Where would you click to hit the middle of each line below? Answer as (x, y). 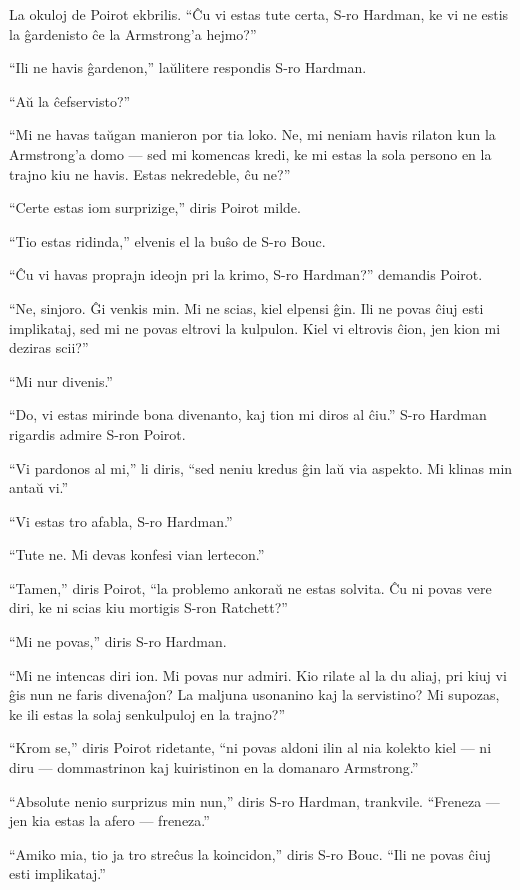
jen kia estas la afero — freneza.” (109, 820)
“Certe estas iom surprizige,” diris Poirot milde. (155, 207)
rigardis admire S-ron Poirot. (97, 433)
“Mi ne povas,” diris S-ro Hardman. (118, 641)
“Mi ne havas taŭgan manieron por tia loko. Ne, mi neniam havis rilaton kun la (252, 134)
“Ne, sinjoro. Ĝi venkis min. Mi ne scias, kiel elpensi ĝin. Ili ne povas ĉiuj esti (246, 307)
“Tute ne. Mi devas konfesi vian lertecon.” (137, 554)
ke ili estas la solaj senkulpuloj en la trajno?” (147, 713)
